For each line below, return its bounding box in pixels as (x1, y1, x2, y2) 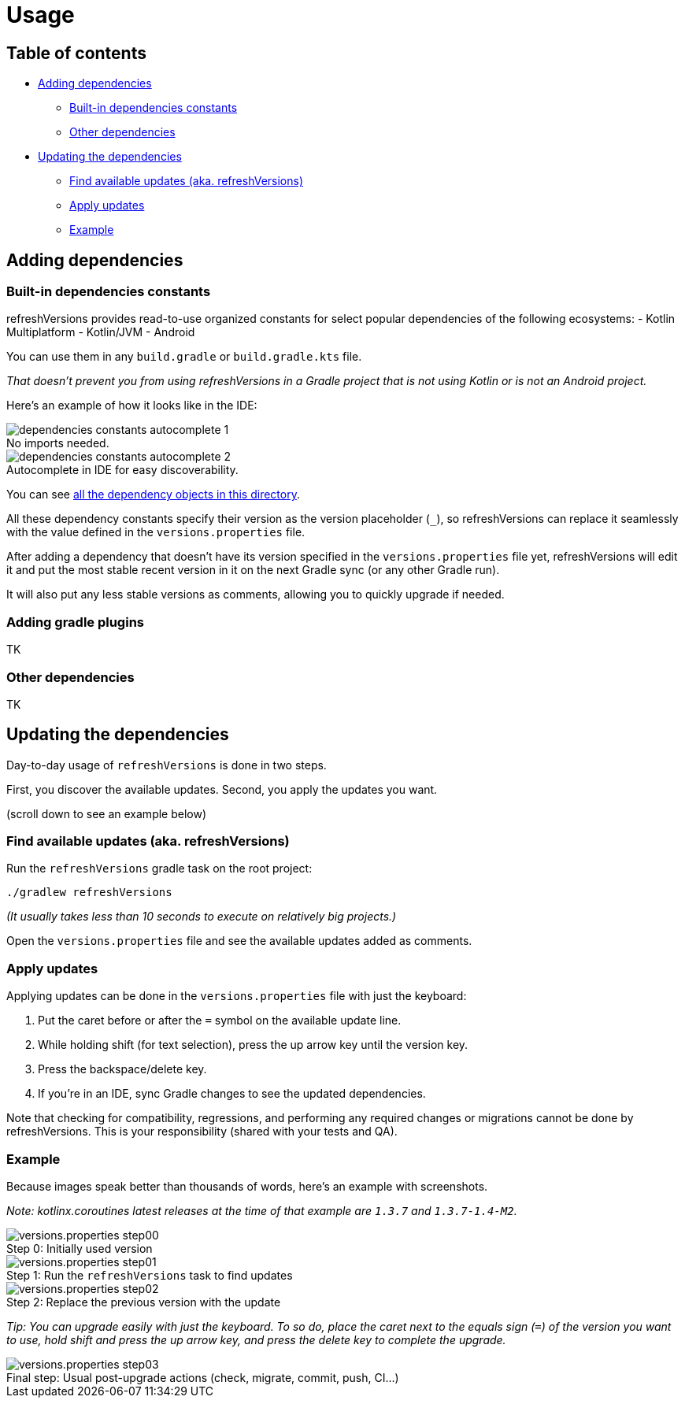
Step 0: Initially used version (6, 1241, 153, 1255)
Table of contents (6, 43, 146, 63)
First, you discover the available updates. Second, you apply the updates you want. (6, 782, 438, 796)
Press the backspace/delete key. (38, 1062, 207, 1076)
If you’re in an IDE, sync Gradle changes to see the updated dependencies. (38, 1087, 426, 1101)
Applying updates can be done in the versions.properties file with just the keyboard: (6, 989, 467, 1003)
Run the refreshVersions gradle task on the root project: (6, 861, 313, 876)
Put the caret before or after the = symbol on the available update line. (38, 1013, 402, 1028)
